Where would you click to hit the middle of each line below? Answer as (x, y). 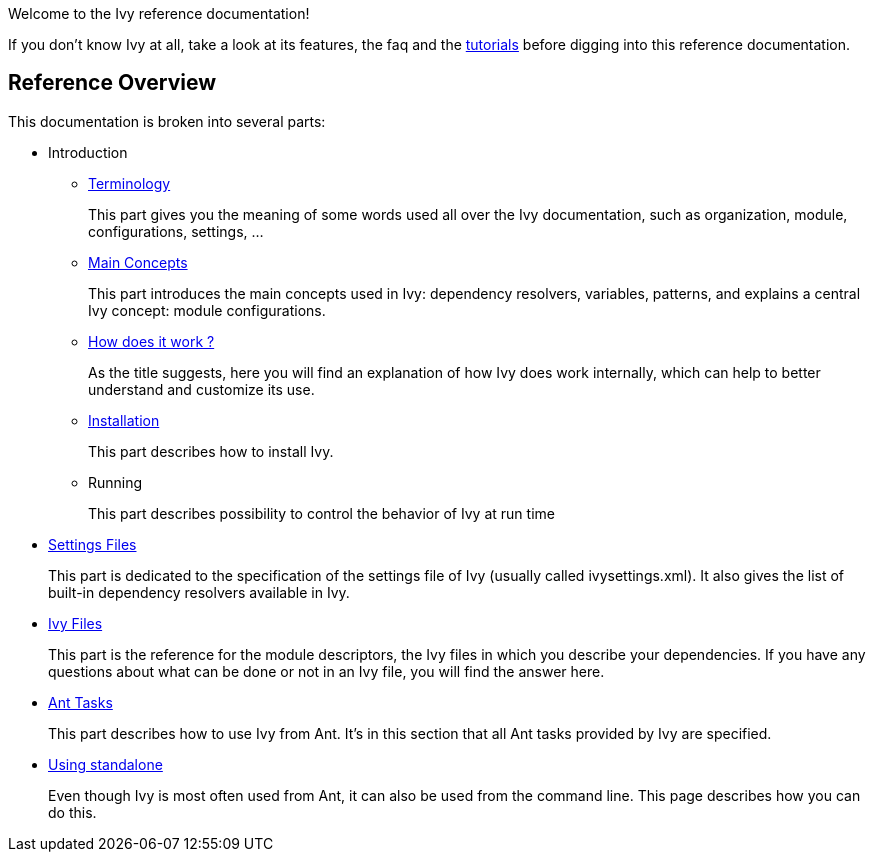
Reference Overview (112, 83)
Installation (124, 420)
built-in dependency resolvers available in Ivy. (199, 592)
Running (115, 482)
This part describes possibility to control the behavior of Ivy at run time (321, 513)
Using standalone (105, 764)
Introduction (88, 152)
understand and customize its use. (201, 389)
